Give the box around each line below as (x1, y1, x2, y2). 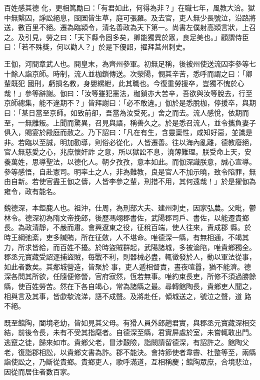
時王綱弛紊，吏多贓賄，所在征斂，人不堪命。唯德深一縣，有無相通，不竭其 (4, 232, 249, 242)
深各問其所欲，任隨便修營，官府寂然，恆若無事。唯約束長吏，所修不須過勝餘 (4, 271, 256, 281)
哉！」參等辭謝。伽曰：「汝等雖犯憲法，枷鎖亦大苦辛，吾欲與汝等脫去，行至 (4, 87, 252, 98)
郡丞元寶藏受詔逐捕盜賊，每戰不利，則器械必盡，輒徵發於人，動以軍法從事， (4, 251, 256, 262)
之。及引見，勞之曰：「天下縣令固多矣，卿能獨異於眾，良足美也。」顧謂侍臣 (4, 31, 249, 42)
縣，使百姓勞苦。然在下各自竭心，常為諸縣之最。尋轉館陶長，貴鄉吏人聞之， (4, 281, 256, 291)
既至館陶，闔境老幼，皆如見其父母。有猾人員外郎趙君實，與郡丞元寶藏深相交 (4, 317, 256, 327)
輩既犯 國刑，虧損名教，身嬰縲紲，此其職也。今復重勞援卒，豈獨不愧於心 (4, 78, 244, 88)
